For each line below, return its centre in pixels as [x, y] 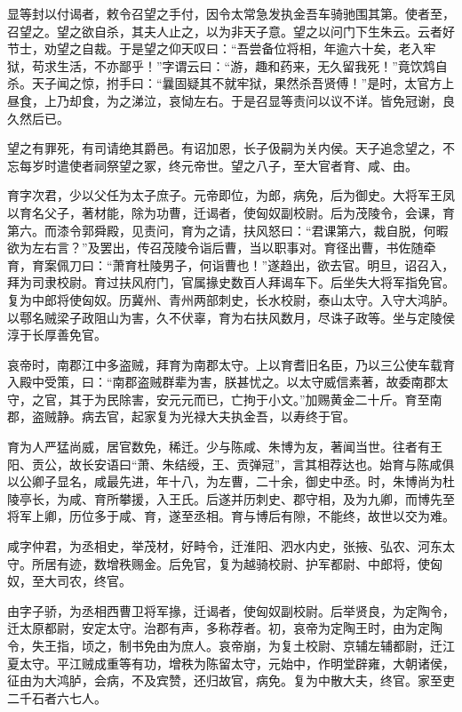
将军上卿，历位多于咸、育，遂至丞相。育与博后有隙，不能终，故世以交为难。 [231, 516]
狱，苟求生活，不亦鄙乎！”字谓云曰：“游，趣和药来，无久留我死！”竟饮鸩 [221, 65]
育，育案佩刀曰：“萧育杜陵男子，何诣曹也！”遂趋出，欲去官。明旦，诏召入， [231, 264]
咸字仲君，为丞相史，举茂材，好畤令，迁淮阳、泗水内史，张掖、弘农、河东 [225, 546]
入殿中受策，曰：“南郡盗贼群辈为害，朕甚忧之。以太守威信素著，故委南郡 [222, 382]
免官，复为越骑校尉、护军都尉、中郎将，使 [305, 563]
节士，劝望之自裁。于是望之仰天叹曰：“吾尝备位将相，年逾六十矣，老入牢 [222, 48]
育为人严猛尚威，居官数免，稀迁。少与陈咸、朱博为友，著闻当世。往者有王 [225, 447]
